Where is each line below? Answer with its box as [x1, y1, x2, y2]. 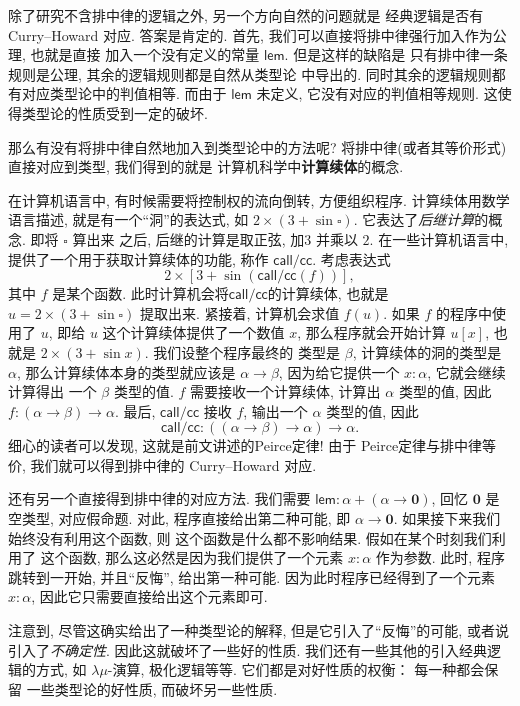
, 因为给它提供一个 [278, 361, 400, 382]
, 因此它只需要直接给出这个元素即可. [31, 586, 268, 607]
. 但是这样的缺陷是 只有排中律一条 [284, 44, 508, 65]
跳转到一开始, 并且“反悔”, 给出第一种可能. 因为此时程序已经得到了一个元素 [8, 566, 495, 587]
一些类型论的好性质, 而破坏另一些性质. [26, 678, 278, 699]
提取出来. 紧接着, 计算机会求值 [140, 302, 340, 323]
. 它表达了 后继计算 [353, 209, 475, 230]
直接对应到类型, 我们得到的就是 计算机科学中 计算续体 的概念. [8, 156, 404, 177]
